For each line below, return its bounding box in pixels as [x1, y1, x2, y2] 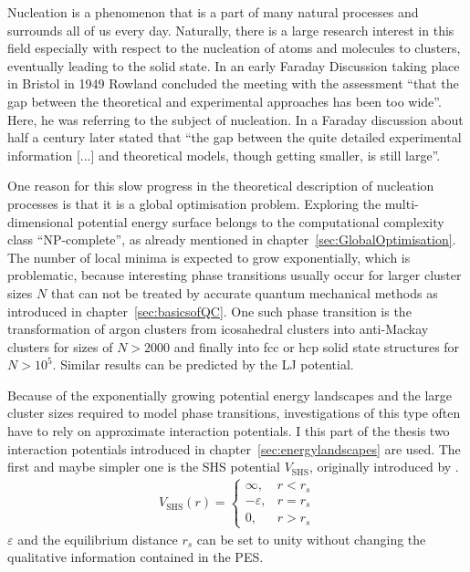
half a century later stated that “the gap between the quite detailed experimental [7, 128, 462, 147]
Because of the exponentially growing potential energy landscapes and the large [7, 385, 453, 404]
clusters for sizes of [7, 337, 113, 356]
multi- [384, 193, 419, 213]
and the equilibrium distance [17, 529, 178, 548]
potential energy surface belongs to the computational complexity [78, 212, 444, 231]
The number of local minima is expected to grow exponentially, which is [7, 247, 411, 266]
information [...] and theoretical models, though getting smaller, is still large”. [7, 145, 441, 164]
